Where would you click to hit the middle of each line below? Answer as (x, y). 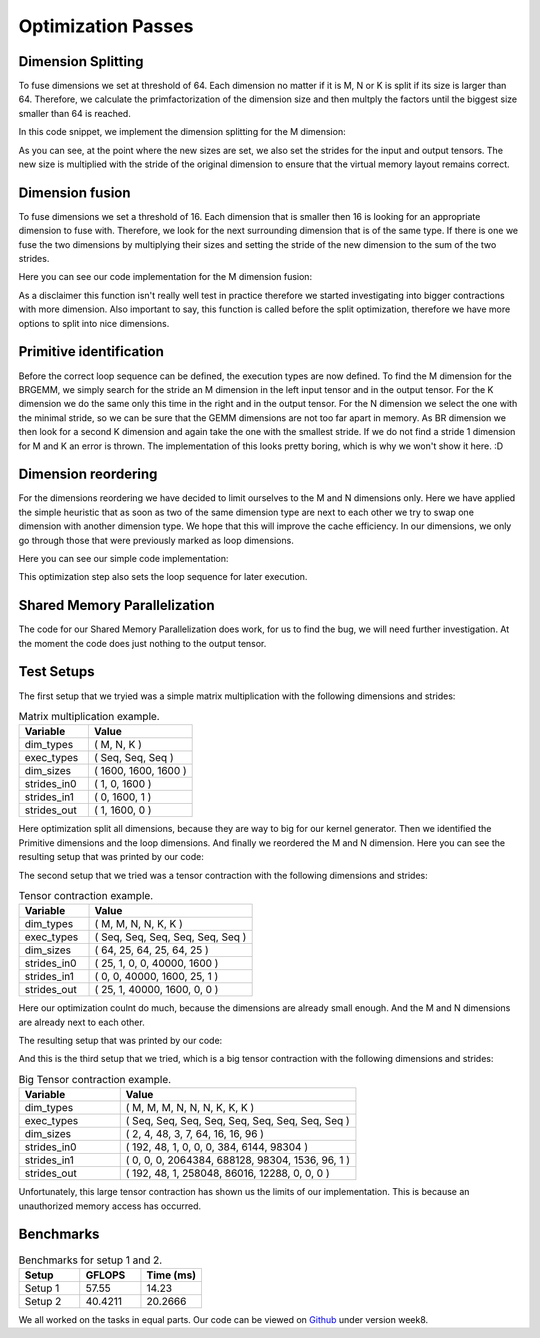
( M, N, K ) (117, 745)
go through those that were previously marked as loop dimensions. (156, 540)
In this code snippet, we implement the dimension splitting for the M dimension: (182, 132)
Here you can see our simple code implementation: (123, 558)
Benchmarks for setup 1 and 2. (90, 1260)
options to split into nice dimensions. (94, 323)
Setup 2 (43, 1301)
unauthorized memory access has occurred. (110, 1206)
